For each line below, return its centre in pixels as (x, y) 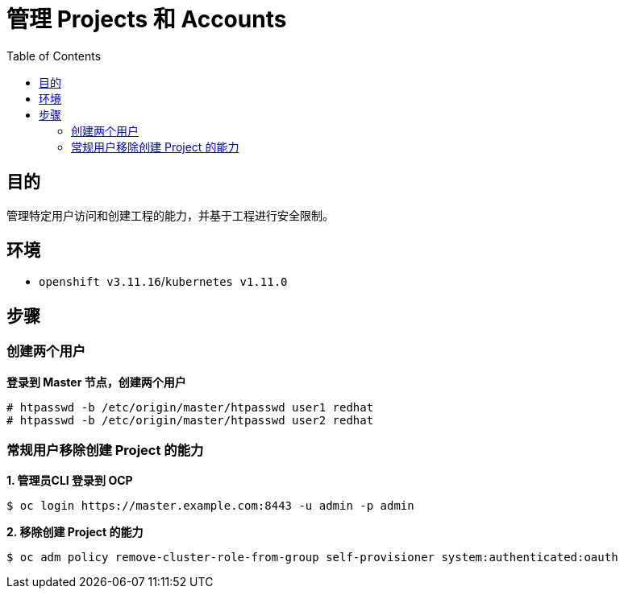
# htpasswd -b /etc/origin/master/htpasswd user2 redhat (190, 420)
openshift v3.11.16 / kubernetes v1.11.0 (163, 282)
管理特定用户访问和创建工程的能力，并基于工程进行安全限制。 (170, 215)
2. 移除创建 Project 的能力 (75, 532)
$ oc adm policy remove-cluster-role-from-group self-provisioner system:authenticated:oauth (312, 558)
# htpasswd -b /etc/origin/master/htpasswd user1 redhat (190, 407)
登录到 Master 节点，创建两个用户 (96, 382)
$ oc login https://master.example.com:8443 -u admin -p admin (210, 506)
